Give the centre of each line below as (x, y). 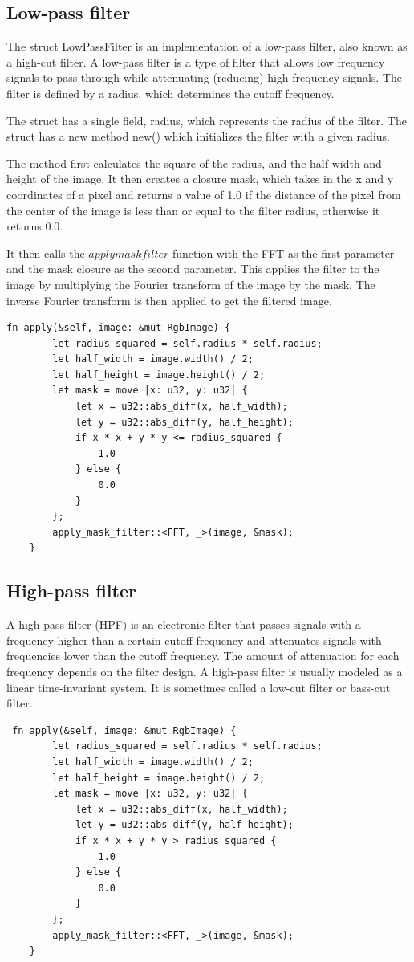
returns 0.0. (35, 226)
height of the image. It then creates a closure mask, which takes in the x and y (200, 179)
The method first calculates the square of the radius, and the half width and (194, 163)
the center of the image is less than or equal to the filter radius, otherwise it (193, 210)
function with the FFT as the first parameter (283, 253)
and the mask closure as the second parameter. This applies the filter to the (193, 269)
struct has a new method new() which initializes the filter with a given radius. (198, 136)
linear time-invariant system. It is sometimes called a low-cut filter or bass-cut (199, 687)
